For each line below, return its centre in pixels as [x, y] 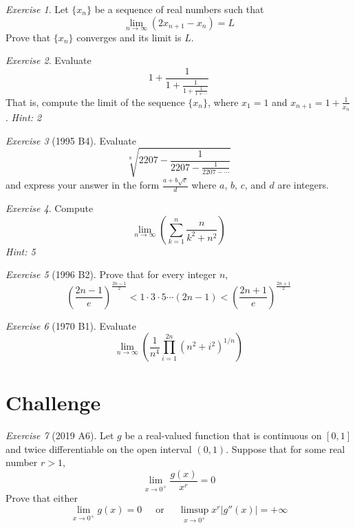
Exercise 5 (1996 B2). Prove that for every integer [111, 274]
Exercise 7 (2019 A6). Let [60, 435]
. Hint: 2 [24, 117]
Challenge [53, 402]
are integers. [303, 185]
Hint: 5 [21, 251]
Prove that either [42, 498]
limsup [195, 510]
